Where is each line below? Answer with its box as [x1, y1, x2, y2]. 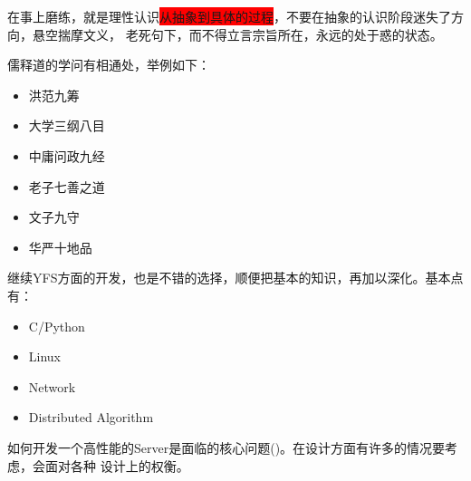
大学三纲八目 [28, 116, 105, 135]
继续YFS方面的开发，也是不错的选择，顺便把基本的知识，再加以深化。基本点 [7, 268, 464, 287]
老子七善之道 [28, 177, 105, 196]
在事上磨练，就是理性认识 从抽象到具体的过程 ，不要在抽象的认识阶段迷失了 [7, 7, 451, 25]
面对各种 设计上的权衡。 [44, 456, 189, 475]
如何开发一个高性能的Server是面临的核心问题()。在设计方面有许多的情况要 [7, 438, 446, 457]
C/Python [28, 316, 85, 335]
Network [28, 377, 76, 396]
